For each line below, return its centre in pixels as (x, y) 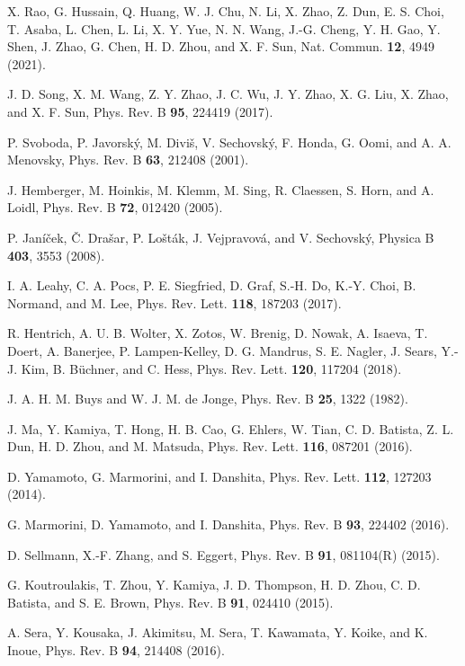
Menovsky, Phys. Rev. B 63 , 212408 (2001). (128, 160)
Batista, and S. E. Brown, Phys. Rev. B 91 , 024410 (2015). (170, 602)
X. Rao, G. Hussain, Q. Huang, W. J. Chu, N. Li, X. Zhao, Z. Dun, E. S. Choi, (226, 11)
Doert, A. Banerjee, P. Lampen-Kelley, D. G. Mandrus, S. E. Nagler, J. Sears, (222, 350)
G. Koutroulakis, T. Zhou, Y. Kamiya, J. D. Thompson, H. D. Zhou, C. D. (214, 585)
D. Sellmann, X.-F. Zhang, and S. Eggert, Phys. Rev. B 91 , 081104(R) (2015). (224, 554)
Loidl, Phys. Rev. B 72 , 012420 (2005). (115, 207)
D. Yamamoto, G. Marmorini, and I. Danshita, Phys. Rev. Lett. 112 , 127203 (219, 476)
